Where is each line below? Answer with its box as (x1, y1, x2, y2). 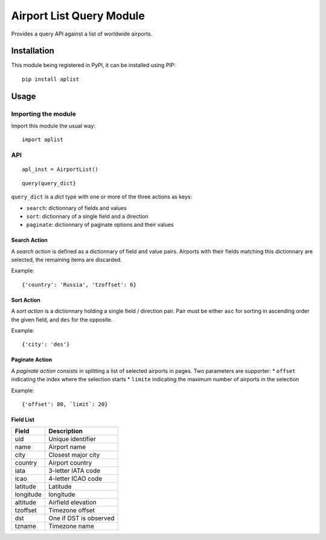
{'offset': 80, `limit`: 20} (22, 401, 108, 407)
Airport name (48, 443, 86, 451)
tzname (14, 522, 36, 530)
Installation (11, 46, 54, 56)
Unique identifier (48, 435, 96, 443)
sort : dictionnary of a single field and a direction (26, 212, 149, 220)
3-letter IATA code (48, 466, 101, 475)
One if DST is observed (48, 514, 115, 523)
